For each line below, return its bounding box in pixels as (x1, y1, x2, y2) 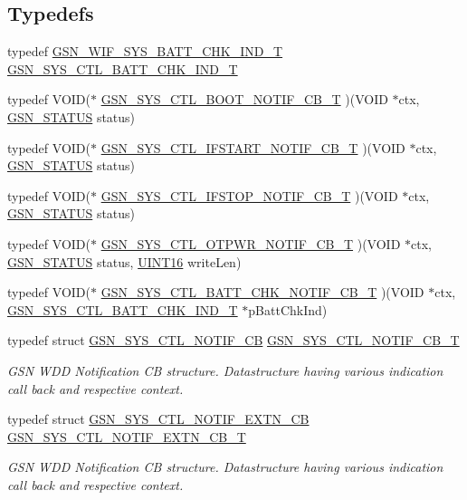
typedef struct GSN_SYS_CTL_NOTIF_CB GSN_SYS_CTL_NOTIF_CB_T (7, 331, 460, 350)
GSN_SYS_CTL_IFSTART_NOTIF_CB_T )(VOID (100, 138, 405, 157)
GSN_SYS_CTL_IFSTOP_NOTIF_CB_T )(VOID (100, 186, 398, 205)
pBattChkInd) (248, 300, 328, 319)
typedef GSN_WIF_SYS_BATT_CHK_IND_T (7, 42, 283, 61)
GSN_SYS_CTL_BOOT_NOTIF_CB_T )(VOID (100, 90, 388, 109)
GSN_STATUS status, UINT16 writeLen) (7, 252, 242, 271)
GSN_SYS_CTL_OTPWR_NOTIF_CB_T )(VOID (100, 234, 401, 253)
